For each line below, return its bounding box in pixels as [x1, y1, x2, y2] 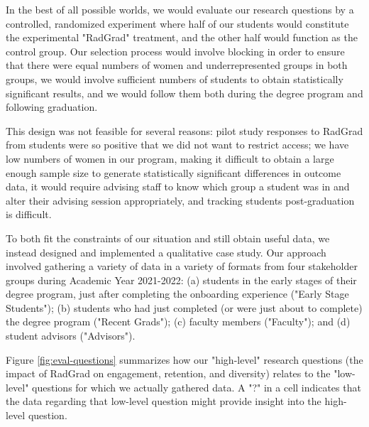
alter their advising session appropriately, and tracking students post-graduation [6, 193, 355, 207]
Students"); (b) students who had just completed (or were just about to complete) [6, 300, 363, 315]
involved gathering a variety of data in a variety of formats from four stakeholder [6, 259, 358, 274]
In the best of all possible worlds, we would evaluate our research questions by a [6, 2, 354, 16]
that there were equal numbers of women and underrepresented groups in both [6, 58, 348, 72]
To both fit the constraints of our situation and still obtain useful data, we [6, 230, 330, 245]
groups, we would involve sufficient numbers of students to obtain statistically [6, 71, 343, 86]
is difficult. [6, 207, 52, 222]
